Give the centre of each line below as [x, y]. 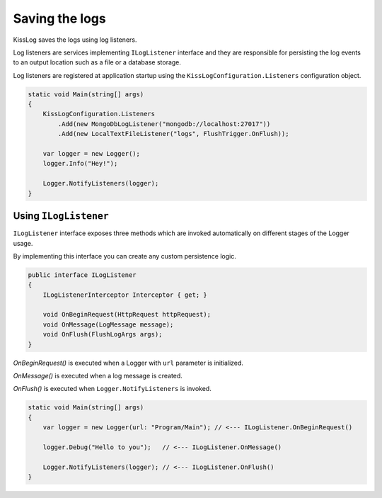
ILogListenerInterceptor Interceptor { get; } [125, 295]
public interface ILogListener [82, 275]
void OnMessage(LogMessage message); [108, 324]
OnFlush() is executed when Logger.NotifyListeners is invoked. [112, 389]
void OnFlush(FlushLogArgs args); [103, 334]
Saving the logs [59, 18]
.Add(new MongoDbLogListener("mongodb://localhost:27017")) [164, 124]
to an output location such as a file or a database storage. [97, 62]
